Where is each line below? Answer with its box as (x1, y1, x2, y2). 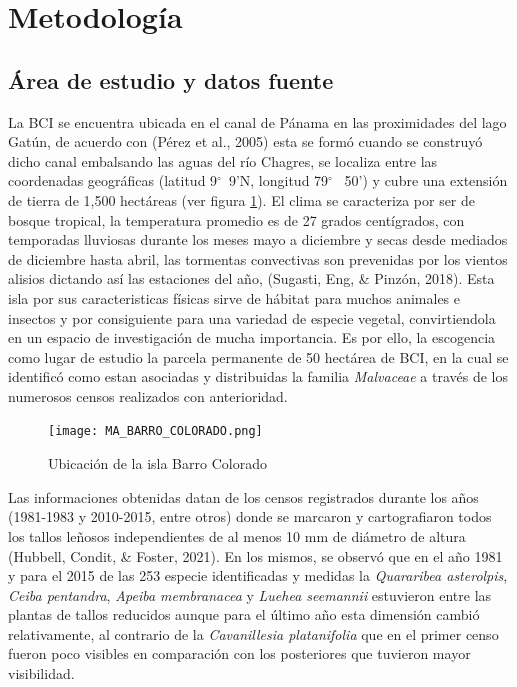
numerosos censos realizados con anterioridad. (8, 385, 288, 406)
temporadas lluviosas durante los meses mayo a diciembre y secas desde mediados (8, 229, 508, 250)
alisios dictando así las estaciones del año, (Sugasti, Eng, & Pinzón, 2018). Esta (8, 268, 495, 289)
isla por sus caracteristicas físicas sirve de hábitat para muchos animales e (8, 287, 461, 308)
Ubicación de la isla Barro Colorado (48, 453, 267, 474)
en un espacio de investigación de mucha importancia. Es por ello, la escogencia (8, 327, 496, 348)
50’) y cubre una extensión (344, 170, 508, 191)
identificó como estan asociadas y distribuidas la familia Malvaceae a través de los (8, 366, 509, 387)
